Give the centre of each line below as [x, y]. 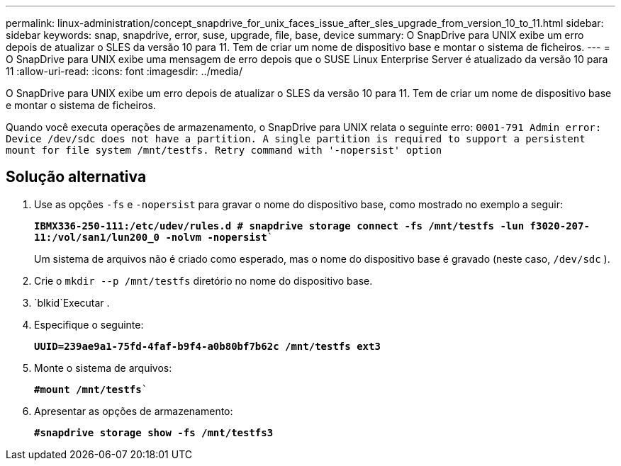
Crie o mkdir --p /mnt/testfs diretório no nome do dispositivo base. [203, 280]
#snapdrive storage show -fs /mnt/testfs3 [154, 432]
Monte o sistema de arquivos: [103, 368]
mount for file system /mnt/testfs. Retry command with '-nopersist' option [224, 150]
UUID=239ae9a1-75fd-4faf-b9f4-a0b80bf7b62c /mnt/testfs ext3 [207, 346]
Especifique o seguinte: [89, 324]
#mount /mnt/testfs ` [91, 389]
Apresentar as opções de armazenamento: [134, 411]
